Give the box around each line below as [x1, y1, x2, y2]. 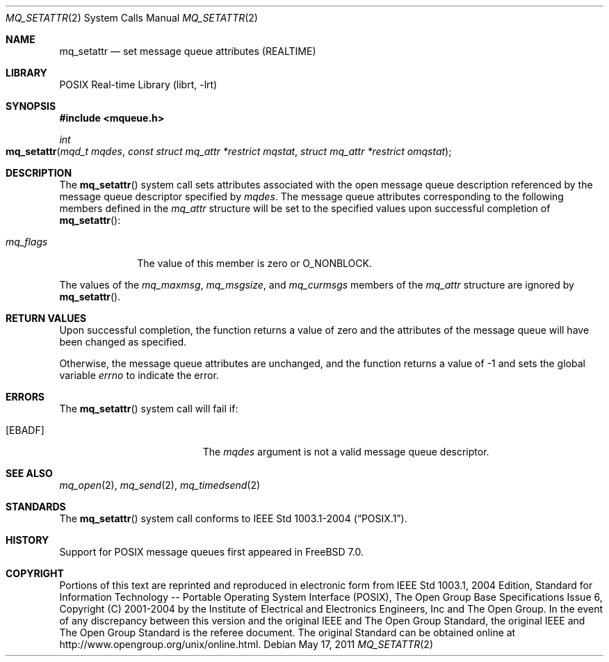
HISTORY [6, 534, 49, 546]
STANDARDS [6, 501, 66, 512]
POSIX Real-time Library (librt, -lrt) [59, 79, 218, 90]
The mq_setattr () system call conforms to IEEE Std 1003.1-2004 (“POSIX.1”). [59, 512, 407, 524]
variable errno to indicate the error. [59, 369, 219, 381]
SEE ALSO [6, 467, 53, 479]
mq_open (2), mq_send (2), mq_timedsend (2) [59, 479, 261, 491]
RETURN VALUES [6, 312, 87, 324]
